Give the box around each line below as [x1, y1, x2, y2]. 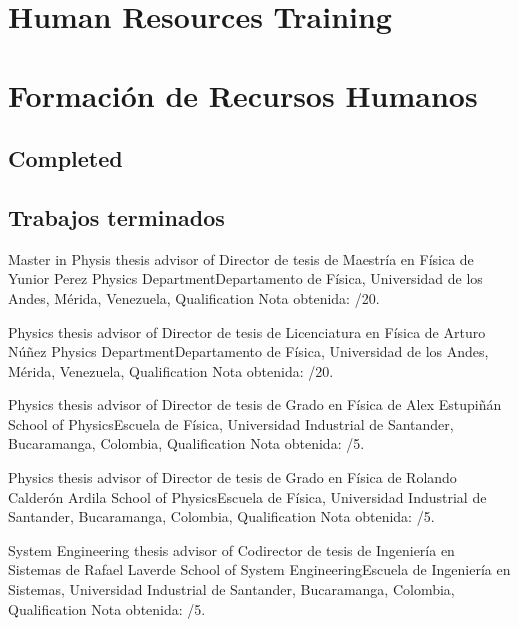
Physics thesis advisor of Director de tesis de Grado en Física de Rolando [8, 467, 457, 488]
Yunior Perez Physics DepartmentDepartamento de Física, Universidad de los [8, 268, 483, 289]
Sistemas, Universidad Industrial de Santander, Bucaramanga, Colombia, [8, 579, 455, 600]
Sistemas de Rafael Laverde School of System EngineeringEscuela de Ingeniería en [8, 559, 511, 580]
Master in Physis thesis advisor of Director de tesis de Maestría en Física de [8, 248, 474, 269]
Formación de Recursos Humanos [8, 74, 478, 115]
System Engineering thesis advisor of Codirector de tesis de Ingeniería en [8, 539, 455, 560]
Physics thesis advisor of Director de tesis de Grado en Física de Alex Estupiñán [8, 394, 502, 415]
